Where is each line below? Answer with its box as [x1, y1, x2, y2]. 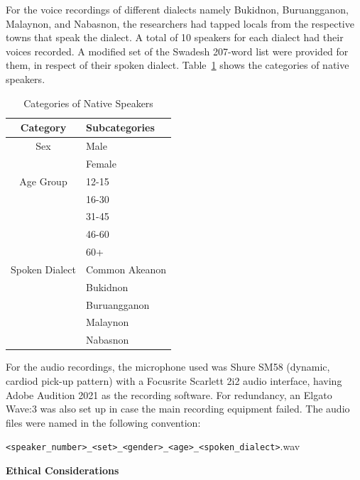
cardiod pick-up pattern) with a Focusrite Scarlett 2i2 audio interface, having [6, 373, 342, 388]
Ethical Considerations [6, 463, 119, 477]
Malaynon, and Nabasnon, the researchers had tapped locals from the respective [6, 16, 354, 31]
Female [85, 156, 116, 170]
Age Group [19, 173, 67, 188]
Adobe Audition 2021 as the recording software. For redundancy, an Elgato [6, 387, 332, 402]
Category [20, 120, 67, 135]
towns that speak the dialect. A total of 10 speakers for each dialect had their [6, 30, 344, 45]
